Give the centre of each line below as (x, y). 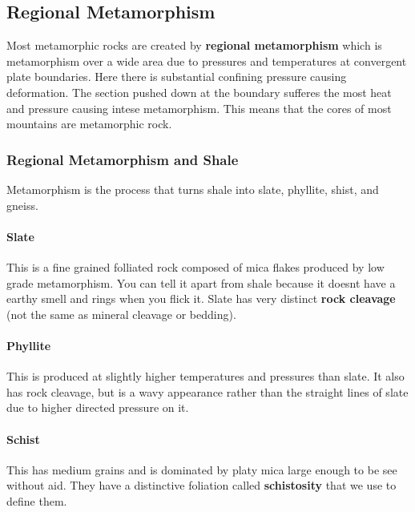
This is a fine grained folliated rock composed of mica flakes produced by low (195, 266)
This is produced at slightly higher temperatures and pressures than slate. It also (205, 376)
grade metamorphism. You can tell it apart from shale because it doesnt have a (201, 282)
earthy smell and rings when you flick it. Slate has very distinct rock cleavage (201, 298)
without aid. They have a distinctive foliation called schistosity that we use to (201, 485)
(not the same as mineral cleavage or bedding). (121, 314)
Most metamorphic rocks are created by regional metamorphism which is (194, 45)
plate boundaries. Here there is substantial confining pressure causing (177, 77)
